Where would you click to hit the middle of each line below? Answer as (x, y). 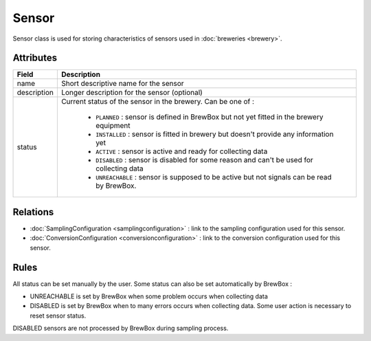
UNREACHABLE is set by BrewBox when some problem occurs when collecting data (149, 296)
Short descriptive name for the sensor (123, 84)
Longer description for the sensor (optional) (132, 93)
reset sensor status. (58, 316)
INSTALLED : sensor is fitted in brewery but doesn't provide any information (214, 134)
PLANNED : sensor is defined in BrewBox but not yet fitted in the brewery (209, 117)
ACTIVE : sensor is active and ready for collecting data (181, 151)
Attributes (35, 58)
